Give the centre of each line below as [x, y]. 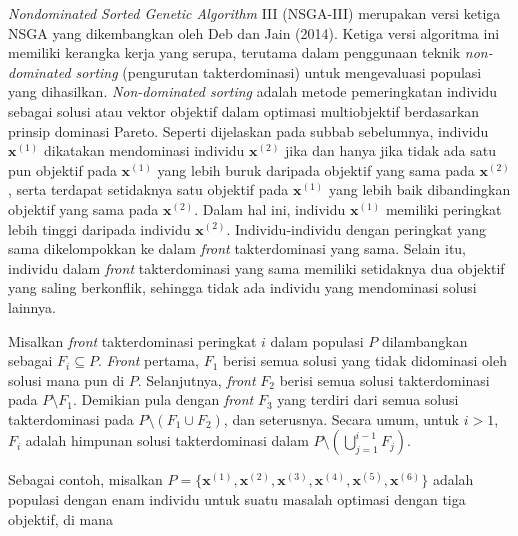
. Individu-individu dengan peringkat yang [356, 228]
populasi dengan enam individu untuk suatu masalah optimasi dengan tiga [237, 499]
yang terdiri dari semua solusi [368, 399]
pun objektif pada [62, 169]
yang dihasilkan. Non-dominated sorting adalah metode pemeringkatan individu [253, 91]
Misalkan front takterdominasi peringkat [132, 340]
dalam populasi [317, 340]
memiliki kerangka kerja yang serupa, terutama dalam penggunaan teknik [234, 52]
